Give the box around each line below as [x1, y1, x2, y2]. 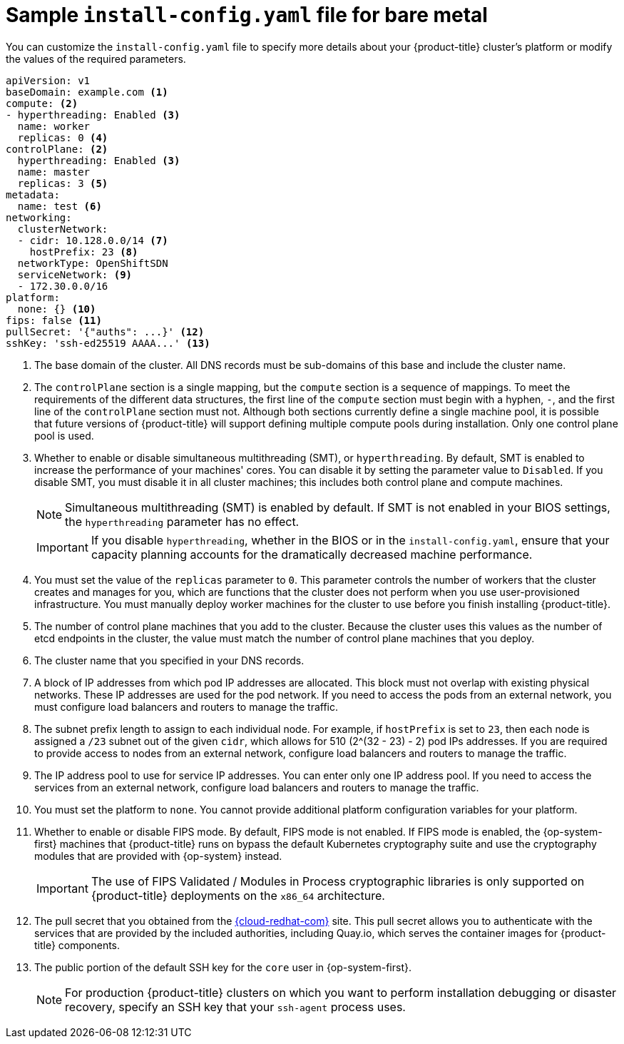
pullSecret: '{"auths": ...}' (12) [6, 325, 205, 338]
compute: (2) [6, 97, 78, 109]
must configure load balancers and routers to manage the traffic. [34, 700, 339, 713]
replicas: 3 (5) [17, 177, 108, 189]
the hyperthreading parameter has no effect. [65, 514, 300, 529]
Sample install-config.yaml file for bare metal [6, 3, 488, 27]
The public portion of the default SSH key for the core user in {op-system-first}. [34, 961, 411, 973]
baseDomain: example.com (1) [6, 86, 168, 98]
